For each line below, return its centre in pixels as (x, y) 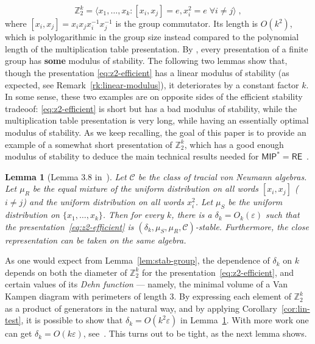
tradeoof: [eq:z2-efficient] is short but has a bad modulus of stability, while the (151, 108)
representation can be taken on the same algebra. (96, 240)
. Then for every (133, 215)
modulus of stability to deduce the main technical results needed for (132, 156)
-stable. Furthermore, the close (252, 226)
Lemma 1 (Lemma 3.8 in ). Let (66, 176)
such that (283, 215)
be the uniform (255, 202)
